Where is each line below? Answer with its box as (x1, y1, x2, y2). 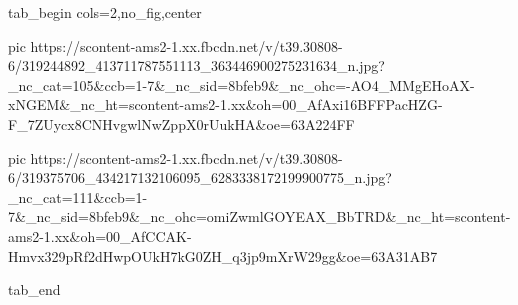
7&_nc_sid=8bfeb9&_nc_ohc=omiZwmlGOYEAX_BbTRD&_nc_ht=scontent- (8, 206, 511, 227)
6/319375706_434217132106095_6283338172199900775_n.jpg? (8, 167, 392, 188)
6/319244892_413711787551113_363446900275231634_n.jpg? (8, 55, 385, 76)
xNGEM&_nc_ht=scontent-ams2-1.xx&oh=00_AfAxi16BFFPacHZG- (8, 94, 443, 115)
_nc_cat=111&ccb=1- (8, 186, 148, 207)
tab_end (8, 279, 61, 300)
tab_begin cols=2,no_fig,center (8, 2, 202, 22)
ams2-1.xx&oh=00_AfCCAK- (8, 225, 192, 246)
